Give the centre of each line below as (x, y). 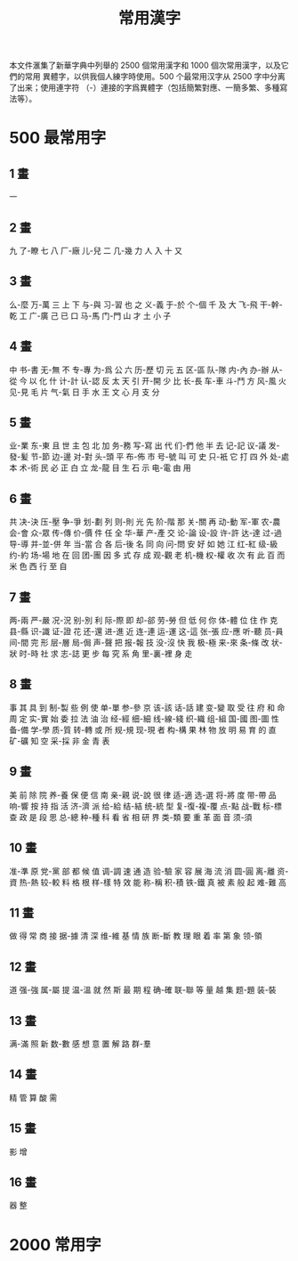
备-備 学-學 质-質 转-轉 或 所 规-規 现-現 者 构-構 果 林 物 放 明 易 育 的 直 (143, 729)
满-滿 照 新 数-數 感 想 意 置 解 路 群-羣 (80, 1044)
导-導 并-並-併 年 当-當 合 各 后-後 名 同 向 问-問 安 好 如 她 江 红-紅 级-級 (144, 544)
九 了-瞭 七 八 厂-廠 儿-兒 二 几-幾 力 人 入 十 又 (96, 251)
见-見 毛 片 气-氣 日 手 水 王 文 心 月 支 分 (85, 392)
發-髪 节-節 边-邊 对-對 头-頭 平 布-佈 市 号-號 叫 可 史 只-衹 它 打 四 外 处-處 (149, 457)
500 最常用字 (58, 138)
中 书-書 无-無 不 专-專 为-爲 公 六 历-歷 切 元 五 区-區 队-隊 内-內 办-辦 (139, 370)
